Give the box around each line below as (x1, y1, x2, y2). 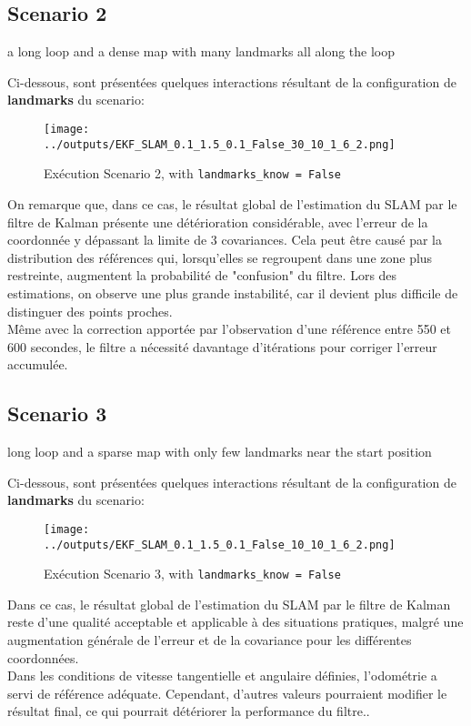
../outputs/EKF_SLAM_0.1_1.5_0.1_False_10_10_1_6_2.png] (44, 538, 396, 551)
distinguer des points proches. (7, 301, 173, 320)
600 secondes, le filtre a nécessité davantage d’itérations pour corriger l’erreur (7, 337, 437, 356)
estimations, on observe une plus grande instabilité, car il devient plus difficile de (7, 283, 458, 302)
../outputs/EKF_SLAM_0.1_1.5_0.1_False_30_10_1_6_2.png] (44, 137, 396, 151)
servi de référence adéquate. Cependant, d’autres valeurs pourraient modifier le (7, 683, 447, 702)
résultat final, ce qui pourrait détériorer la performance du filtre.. (7, 701, 370, 721)
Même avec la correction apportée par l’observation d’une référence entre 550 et (7, 319, 452, 338)
